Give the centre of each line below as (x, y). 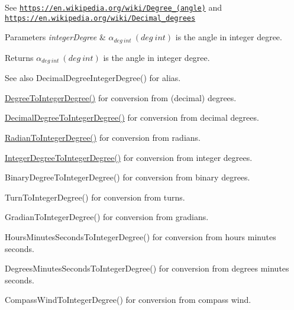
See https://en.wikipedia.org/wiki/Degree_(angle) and (114, 7)
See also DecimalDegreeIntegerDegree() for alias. (93, 78)
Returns (19, 57)
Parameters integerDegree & (55, 37)
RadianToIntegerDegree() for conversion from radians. (103, 137)
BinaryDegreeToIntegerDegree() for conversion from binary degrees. (127, 177)
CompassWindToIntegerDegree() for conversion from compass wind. (128, 300)
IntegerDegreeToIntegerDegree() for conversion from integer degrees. (129, 157)
